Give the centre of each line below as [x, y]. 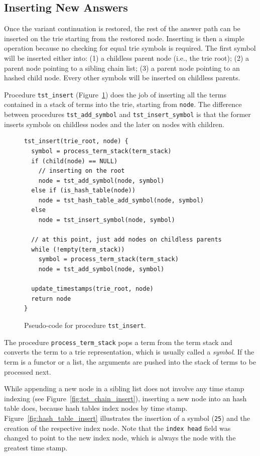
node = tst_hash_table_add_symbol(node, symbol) [121, 200]
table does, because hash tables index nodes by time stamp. [96, 408]
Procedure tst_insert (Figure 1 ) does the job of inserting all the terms [115, 94]
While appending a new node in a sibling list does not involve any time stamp [124, 388]
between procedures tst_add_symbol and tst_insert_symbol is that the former [127, 114]
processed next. [28, 371]
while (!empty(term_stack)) [78, 249]
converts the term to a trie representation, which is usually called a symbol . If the [129, 352]
